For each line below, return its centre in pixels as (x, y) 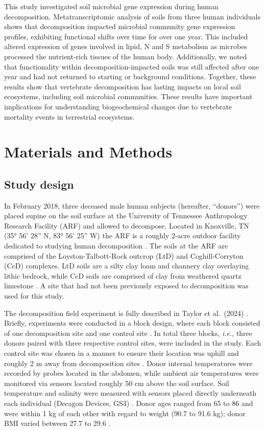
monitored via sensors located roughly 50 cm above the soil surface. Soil (117, 383)
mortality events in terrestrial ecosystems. (69, 116)
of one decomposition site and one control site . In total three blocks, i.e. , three (128, 333)
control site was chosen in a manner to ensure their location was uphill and (122, 353)
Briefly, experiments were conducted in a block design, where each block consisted (132, 323)
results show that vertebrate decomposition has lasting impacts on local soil (123, 86)
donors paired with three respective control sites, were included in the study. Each (133, 343)
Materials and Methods (88, 152)
